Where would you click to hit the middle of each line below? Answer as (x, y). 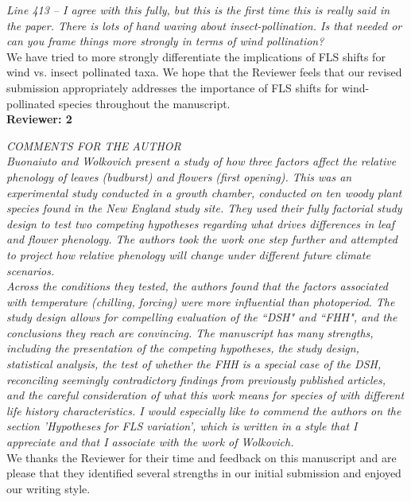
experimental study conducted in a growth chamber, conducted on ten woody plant (204, 192)
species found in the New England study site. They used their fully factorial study (204, 208)
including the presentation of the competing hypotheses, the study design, (183, 348)
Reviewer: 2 (39, 119)
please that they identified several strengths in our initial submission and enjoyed (204, 473)
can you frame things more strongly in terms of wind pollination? (165, 41)
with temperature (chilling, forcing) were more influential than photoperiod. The (201, 301)
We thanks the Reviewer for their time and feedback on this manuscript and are (202, 457)
